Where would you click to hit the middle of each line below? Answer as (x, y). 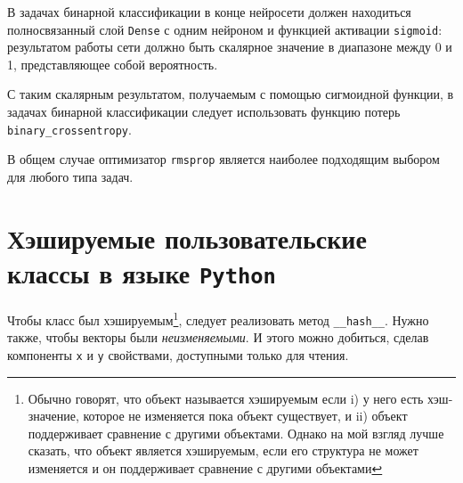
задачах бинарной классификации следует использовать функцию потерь (204, 112)
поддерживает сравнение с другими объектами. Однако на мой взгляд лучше (236, 433)
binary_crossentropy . (69, 129)
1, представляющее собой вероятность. (113, 64)
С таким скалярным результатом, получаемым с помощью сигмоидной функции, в (231, 94)
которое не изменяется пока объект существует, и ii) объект (245, 416)
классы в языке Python (142, 272)
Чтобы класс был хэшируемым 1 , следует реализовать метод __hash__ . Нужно (218, 318)
